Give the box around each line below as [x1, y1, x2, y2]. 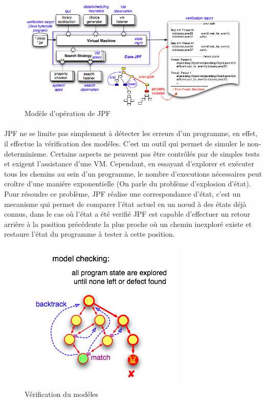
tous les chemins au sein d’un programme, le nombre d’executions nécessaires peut [4, 168, 262, 179]
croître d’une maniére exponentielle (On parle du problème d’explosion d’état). [4, 178, 251, 189]
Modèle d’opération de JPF [25, 108, 110, 119]
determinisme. [4, 148, 48, 159]
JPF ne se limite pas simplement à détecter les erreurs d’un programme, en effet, [4, 128, 258, 139]
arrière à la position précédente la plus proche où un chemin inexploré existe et [4, 218, 252, 229]
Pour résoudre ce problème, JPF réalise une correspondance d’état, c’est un [4, 188, 241, 199]
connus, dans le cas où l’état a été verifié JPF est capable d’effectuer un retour [4, 208, 251, 219]
